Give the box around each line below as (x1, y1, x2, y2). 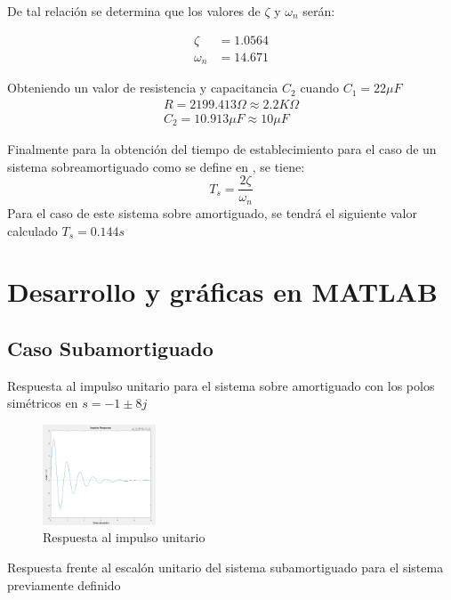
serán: (302, 2, 335, 20)
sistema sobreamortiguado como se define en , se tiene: (7, 157, 305, 175)
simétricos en (7, 393, 78, 412)
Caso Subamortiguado (7, 334, 213, 361)
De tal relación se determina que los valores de (7, 2, 261, 20)
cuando (300, 78, 339, 97)
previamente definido (7, 575, 121, 594)
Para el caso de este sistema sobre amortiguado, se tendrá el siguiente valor (7, 203, 417, 222)
